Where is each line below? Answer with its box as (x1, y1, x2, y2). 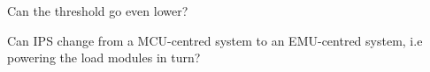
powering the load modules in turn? (7, 48, 201, 67)
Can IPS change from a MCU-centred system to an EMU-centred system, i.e (7, 31, 423, 49)
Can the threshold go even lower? (7, 2, 188, 19)
